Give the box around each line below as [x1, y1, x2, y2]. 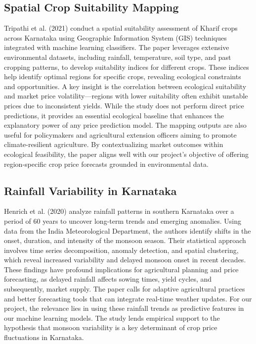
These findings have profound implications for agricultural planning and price [4, 264, 239, 274]
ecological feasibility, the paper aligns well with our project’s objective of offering [4, 148, 249, 159]
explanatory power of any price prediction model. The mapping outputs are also [4, 120, 247, 130]
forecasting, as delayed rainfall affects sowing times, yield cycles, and [4, 274, 212, 284]
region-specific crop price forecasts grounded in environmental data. [4, 158, 209, 169]
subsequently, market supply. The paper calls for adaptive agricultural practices [4, 284, 245, 294]
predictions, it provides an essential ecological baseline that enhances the [4, 110, 224, 120]
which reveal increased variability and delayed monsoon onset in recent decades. [4, 254, 246, 265]
